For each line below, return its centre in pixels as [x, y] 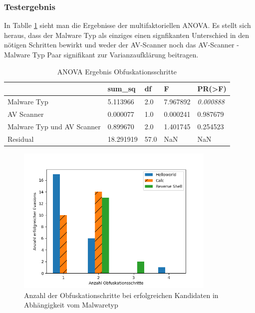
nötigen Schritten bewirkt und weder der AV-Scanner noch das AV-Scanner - [122, 45]
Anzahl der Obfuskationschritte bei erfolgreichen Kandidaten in [121, 295]
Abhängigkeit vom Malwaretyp [71, 305]
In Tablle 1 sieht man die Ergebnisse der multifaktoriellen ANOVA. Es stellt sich [127, 25]
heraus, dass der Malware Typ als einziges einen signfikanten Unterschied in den [127, 35]
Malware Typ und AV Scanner [54, 126]
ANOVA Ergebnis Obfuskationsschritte [117, 71]
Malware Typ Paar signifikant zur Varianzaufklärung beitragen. [101, 54]
